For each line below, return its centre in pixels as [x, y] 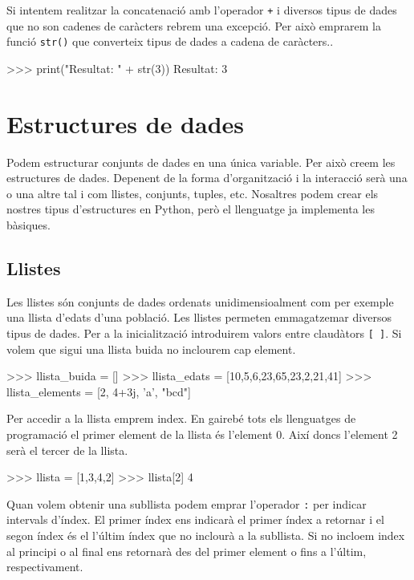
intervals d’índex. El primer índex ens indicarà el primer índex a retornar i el [195, 519]
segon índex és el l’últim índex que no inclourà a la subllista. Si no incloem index [206, 535]
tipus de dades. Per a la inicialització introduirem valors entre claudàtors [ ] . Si [204, 333]
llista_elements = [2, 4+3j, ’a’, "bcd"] [99, 391]
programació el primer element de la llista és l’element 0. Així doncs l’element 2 [202, 434]
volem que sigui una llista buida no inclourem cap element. [151, 349]
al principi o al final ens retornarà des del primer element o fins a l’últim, [187, 551]
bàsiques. [28, 225]
